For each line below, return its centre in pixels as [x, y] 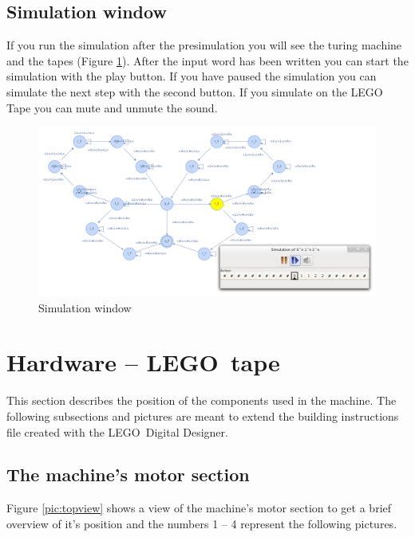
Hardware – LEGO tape [143, 362]
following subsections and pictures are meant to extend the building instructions [203, 415]
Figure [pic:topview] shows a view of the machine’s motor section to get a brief [199, 508]
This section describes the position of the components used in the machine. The [202, 400]
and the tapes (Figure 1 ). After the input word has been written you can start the [207, 60]
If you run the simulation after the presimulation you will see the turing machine [204, 45]
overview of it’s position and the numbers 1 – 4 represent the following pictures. [202, 523]
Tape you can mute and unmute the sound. [112, 107]
